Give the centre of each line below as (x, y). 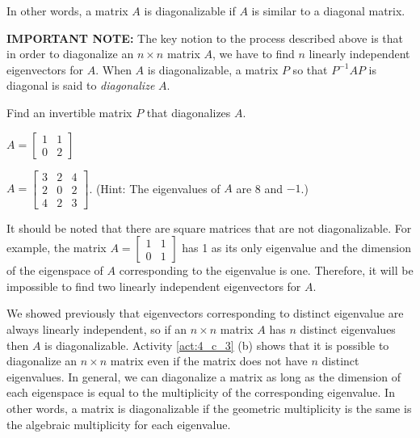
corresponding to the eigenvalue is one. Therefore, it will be (266, 270)
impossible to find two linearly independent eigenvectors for (154, 286)
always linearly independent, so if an (97, 329)
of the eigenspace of (55, 270)
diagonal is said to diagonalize (81, 85)
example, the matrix (57, 248)
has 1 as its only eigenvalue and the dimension (297, 248)
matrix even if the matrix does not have (209, 361)
